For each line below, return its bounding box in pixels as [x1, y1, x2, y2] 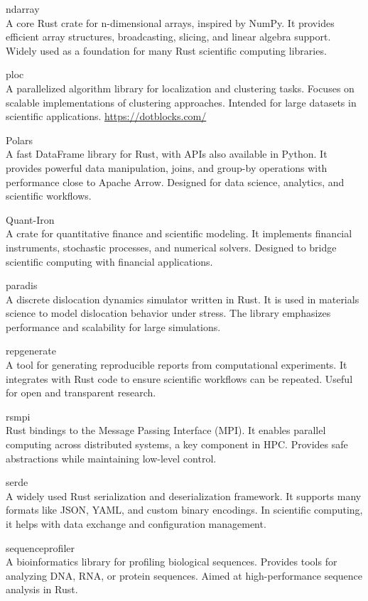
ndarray [6, 1, 40, 16]
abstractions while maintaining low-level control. [6, 450, 217, 465]
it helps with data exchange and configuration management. [6, 516, 266, 531]
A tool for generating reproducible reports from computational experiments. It [6, 357, 347, 372]
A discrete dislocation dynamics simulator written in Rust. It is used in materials [6, 291, 359, 306]
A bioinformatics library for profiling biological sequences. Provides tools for [6, 554, 337, 569]
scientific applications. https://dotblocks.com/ [6, 109, 207, 124]
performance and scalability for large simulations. [6, 319, 221, 334]
